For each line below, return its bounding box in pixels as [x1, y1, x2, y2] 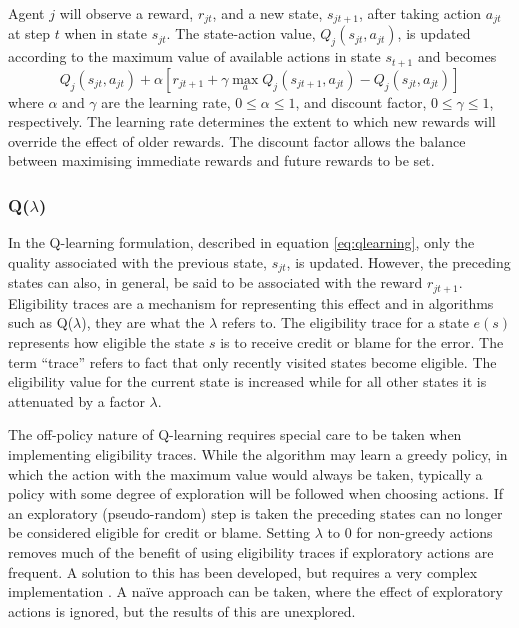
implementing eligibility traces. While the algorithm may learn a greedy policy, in [8, 443, 508, 464]
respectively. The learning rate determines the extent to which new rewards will [8, 111, 496, 132]
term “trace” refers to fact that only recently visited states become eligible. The [8, 351, 497, 372]
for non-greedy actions [356, 522, 493, 543]
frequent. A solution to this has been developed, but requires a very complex [8, 561, 478, 582]
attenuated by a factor [8, 390, 145, 411]
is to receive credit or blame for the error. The [220, 331, 504, 352]
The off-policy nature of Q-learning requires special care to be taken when [8, 424, 462, 445]
